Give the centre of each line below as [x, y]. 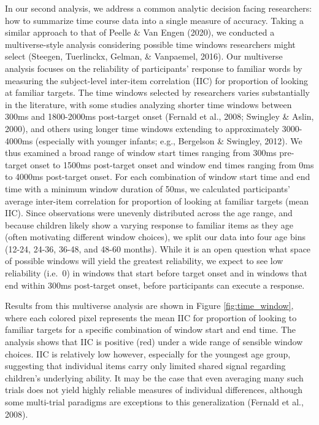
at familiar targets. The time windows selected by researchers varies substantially [158, 92]
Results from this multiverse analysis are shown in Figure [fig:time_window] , [149, 306]
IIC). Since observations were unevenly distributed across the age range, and [149, 213]
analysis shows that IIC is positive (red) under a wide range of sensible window [154, 342]
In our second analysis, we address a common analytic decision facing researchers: [159, 8]
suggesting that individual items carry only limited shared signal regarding [145, 366]
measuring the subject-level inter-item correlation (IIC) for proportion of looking [156, 80]
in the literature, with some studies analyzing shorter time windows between [148, 104]
